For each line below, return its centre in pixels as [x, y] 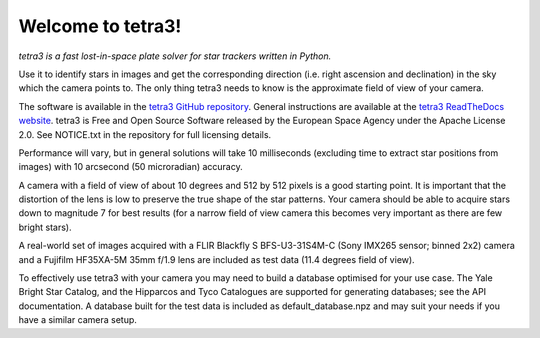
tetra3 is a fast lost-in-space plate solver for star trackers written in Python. [175, 56]
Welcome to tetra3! [100, 26]
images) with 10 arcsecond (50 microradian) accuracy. [131, 167]
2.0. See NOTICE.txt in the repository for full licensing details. [145, 134]
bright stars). [45, 227]
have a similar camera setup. [77, 320]
